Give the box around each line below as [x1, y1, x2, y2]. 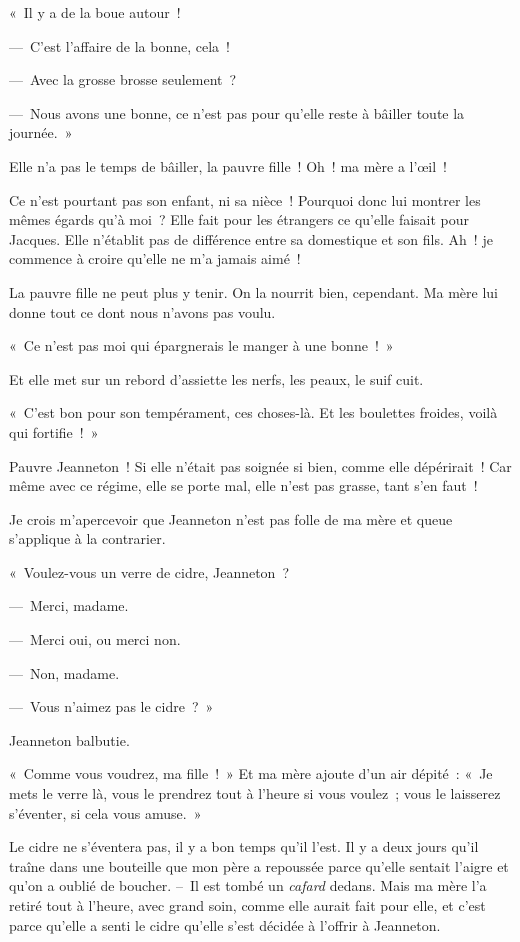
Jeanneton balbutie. [9, 729, 130, 750]
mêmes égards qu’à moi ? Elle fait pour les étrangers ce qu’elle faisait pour [9, 209, 470, 230]
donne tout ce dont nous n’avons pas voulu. [9, 301, 276, 322]
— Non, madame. [9, 662, 120, 683]
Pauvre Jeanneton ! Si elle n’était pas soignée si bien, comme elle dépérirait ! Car [9, 455, 512, 476]
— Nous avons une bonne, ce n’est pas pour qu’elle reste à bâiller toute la [9, 102, 465, 123]
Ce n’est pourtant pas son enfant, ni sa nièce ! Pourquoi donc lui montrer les [9, 189, 481, 210]
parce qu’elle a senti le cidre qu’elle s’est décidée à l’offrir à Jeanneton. [9, 914, 441, 935]
